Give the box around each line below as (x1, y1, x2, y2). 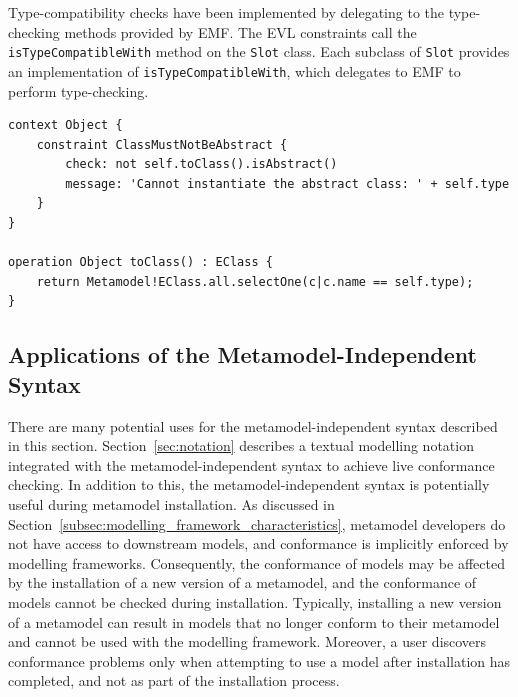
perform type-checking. (8, 80, 149, 101)
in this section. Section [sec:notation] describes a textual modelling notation (8, 435, 474, 456)
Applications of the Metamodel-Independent (8, 339, 477, 370)
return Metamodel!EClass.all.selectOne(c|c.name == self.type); (36, 274, 474, 289)
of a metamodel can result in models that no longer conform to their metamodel (8, 611, 500, 632)
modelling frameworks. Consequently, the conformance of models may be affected (8, 552, 505, 573)
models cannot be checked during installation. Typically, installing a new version (8, 591, 502, 612)
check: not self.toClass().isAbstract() (65, 157, 338, 172)
